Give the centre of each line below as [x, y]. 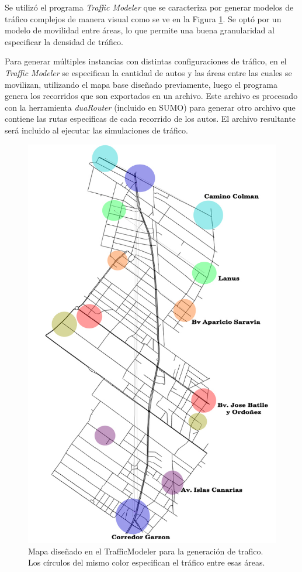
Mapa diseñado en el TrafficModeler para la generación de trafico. [146, 551]
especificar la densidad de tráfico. [64, 41]
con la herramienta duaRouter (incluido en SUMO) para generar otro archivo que [150, 107]
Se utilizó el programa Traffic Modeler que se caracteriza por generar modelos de [149, 7]
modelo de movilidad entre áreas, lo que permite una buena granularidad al [140, 30]
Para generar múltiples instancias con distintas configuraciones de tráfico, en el [146, 61]
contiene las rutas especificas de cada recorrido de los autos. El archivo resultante [150, 119]
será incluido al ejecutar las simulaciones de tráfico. [96, 130]
